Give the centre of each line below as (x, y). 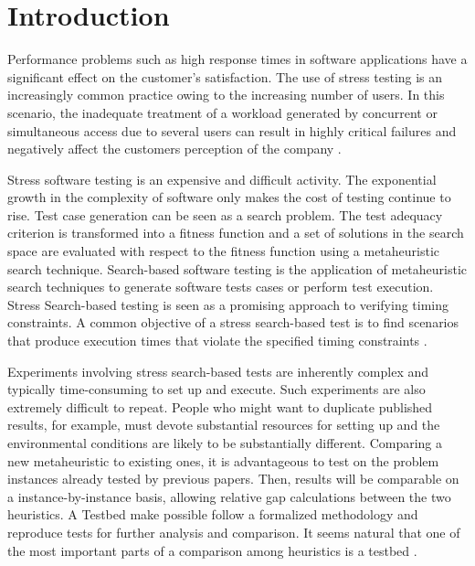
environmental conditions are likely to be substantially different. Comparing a (225, 443)
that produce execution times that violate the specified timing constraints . (217, 341)
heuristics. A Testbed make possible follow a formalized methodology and (213, 514)
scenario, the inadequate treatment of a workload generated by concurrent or (222, 112)
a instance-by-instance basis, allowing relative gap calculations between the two (229, 496)
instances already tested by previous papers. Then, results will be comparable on (233, 479)
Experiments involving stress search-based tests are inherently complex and (218, 371)
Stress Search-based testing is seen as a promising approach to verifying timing (228, 304)
